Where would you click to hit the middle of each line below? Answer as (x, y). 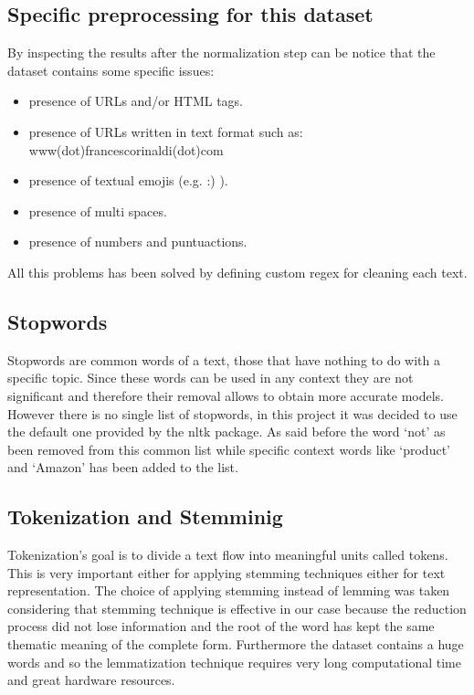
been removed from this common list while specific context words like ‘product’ (229, 449)
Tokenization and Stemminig (145, 516)
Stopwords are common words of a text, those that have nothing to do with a (224, 359)
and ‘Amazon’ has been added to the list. (123, 467)
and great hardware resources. (91, 680)
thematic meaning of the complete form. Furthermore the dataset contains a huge (236, 644)
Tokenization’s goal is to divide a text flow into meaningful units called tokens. (228, 555)
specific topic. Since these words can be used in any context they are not (211, 378)
